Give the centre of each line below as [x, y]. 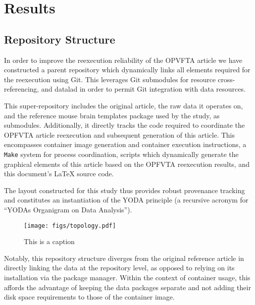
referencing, [22, 89]
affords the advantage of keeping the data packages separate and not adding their [127, 287]
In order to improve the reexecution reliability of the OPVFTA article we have [123, 60]
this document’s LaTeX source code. [59, 174]
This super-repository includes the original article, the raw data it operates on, [124, 105]
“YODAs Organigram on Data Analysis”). [68, 209]
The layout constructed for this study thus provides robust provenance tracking [125, 190]
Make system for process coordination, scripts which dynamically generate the [121, 154]
